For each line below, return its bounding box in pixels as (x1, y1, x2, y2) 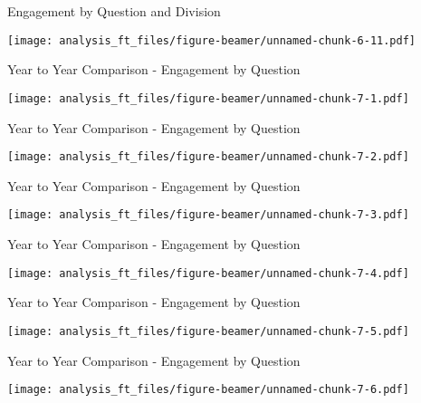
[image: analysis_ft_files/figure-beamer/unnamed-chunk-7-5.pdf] (7, 324, 409, 338)
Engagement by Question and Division (7, 2, 221, 20)
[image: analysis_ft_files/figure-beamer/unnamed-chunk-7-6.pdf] (7, 383, 409, 397)
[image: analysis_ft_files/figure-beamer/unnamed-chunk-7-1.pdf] (7, 91, 409, 105)
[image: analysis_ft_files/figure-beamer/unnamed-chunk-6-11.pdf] (7, 34, 416, 47)
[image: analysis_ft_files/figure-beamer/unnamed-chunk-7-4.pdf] (7, 266, 409, 280)
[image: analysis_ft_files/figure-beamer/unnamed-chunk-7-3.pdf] (7, 208, 409, 222)
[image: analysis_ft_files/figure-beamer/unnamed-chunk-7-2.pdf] (7, 150, 409, 164)
